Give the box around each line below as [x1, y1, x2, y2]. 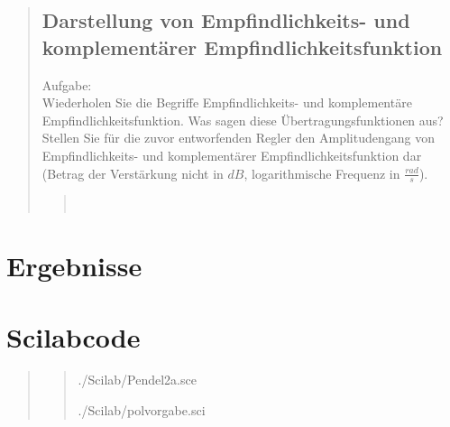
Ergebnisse [6, 247, 142, 284]
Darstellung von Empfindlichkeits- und [41, 6, 410, 34]
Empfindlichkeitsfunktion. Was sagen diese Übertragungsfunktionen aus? [41, 110, 444, 129]
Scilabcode [6, 318, 141, 355]
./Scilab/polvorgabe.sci [78, 401, 206, 420]
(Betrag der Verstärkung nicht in [41, 163, 224, 182]
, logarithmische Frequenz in [243, 163, 400, 182]
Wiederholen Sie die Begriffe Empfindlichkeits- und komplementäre [41, 93, 412, 112]
